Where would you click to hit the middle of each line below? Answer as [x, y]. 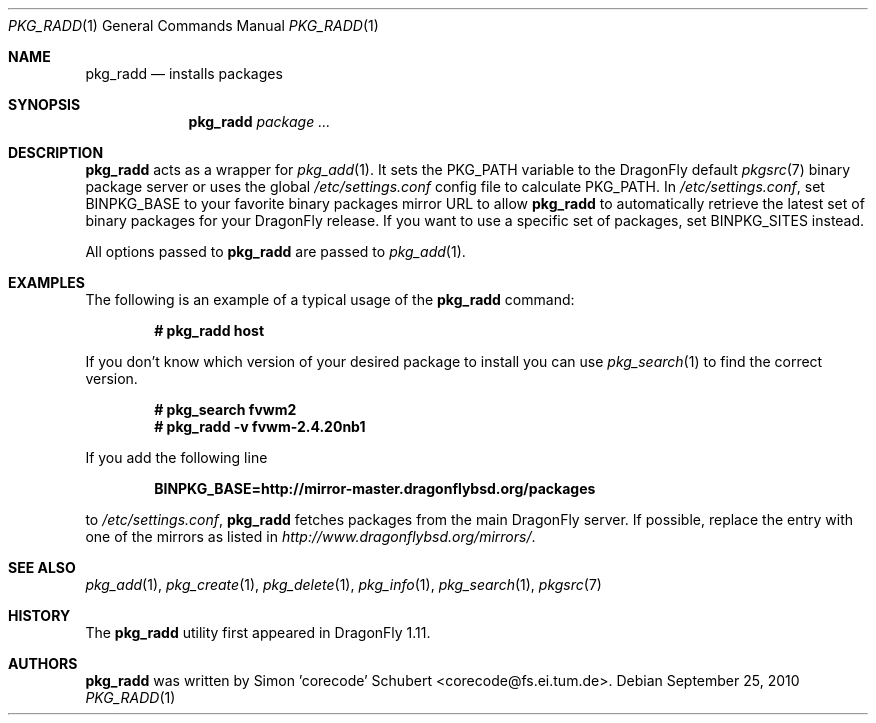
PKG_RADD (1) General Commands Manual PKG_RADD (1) [193, 25]
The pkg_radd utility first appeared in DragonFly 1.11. [258, 632]
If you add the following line [176, 457]
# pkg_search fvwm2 [225, 409]
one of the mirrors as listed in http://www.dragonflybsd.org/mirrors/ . [310, 536]
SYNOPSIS [44, 104]
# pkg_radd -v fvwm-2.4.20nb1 [260, 426]
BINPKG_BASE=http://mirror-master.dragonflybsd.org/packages [375, 488]
